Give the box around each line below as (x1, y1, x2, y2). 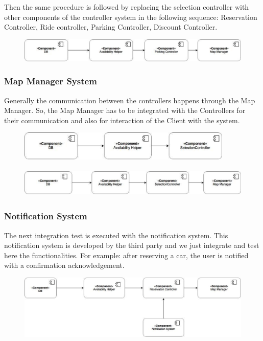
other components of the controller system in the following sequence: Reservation (4, 11, 257, 22)
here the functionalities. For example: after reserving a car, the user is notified (4, 249, 249, 260)
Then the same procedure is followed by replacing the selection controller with (4, 2, 249, 12)
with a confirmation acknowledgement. (4, 260, 125, 270)
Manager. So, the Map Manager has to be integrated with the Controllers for (4, 105, 246, 116)
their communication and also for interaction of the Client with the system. (4, 115, 240, 125)
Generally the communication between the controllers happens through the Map (4, 95, 255, 105)
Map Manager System (4, 75, 97, 87)
